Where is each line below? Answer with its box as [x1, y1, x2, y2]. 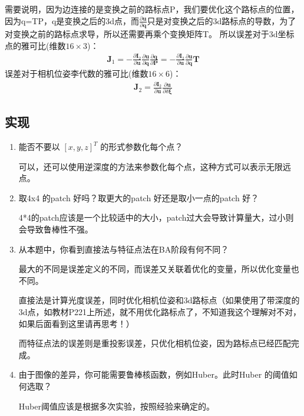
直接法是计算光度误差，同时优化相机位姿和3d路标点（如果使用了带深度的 [18, 294, 300, 306]
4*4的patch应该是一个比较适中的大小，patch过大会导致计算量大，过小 [18, 211, 286, 224]
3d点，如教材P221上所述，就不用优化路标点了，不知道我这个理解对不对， [18, 305, 302, 317]
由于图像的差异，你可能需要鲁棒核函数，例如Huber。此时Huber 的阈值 [18, 368, 289, 381]
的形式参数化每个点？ [100, 140, 183, 153]
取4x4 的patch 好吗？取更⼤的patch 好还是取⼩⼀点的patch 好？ [18, 191, 259, 204]
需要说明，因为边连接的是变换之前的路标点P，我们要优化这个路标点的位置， [5, 3, 299, 15]
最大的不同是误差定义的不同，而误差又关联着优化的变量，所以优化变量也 [18, 263, 299, 275]
